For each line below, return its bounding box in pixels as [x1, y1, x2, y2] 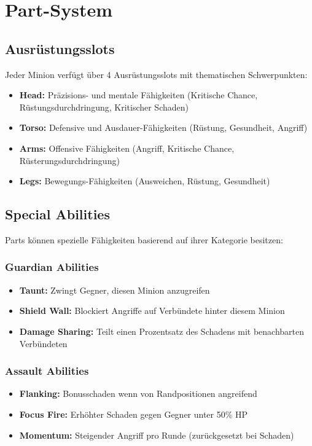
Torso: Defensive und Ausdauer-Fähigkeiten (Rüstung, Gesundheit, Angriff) [19, 121, 308, 134]
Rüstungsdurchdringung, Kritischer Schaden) [19, 100, 189, 113]
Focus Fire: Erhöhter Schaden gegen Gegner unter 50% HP [19, 407, 248, 420]
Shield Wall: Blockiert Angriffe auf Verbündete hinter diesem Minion [19, 304, 285, 317]
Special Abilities [5, 205, 110, 224]
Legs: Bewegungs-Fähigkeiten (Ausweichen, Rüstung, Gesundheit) [19, 174, 270, 187]
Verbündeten [19, 337, 68, 350]
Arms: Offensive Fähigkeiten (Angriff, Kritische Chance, [19, 141, 235, 154]
